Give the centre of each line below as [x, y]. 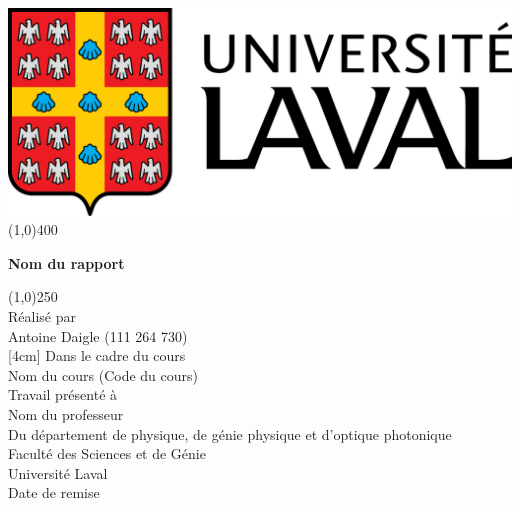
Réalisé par [42, 316]
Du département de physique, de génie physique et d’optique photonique [230, 433]
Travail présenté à [63, 394]
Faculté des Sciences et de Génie [107, 453]
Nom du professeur [66, 414]
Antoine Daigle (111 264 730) [98, 335]
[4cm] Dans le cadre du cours [97, 355]
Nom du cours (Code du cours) [103, 374]
